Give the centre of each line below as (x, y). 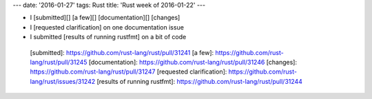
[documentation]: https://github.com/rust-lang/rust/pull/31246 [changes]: (193, 62)
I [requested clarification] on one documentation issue (107, 27)
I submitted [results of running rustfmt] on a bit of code (108, 37)
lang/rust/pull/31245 (59, 62)
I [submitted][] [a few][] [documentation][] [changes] (105, 18)
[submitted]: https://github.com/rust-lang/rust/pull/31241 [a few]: (122, 52)
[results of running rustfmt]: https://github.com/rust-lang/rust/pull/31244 (200, 81)
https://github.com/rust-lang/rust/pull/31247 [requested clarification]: (128, 71)
